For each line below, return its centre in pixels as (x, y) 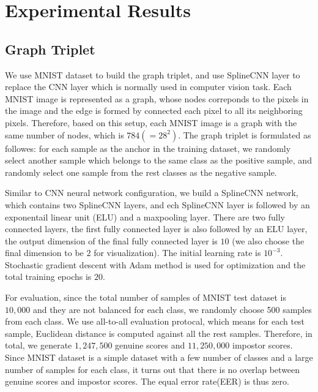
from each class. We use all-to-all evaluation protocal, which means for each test (155, 321)
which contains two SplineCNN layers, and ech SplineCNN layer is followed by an (157, 204)
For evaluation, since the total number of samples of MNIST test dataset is (146, 297)
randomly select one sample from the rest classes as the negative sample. (141, 172)
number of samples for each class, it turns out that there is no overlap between (153, 369)
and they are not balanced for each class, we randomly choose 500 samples (172, 309)
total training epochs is (48, 277)
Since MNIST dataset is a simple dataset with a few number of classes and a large (159, 357)
